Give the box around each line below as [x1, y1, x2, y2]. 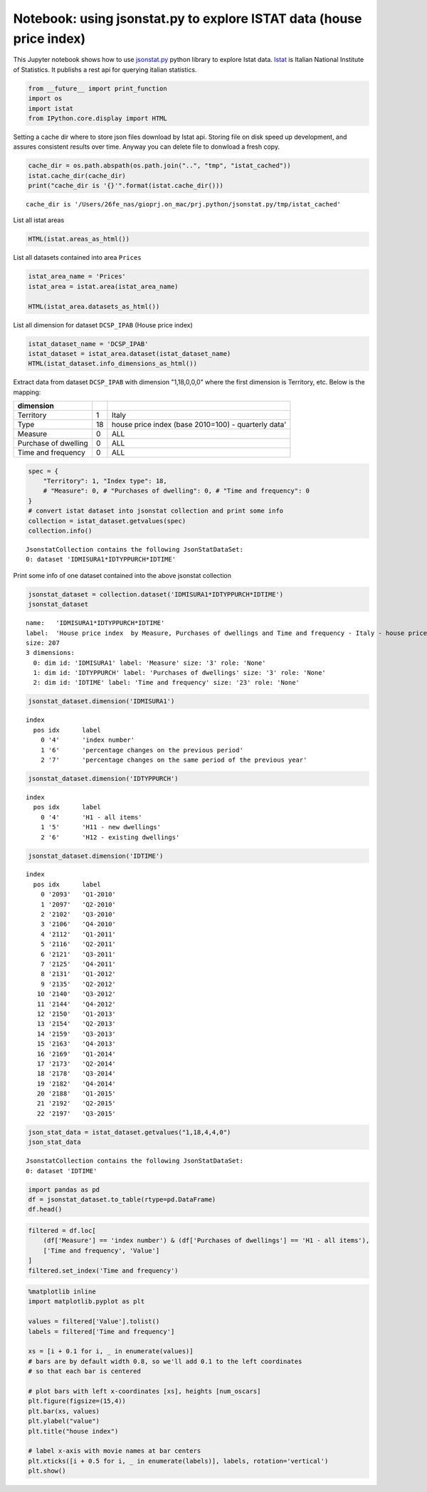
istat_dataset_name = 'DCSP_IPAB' [28, 340, 149, 348]
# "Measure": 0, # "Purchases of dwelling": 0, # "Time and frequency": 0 [43, 487, 310, 495]
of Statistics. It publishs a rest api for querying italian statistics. [13, 65, 197, 74]
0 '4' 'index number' [40, 736, 135, 744]
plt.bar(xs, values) [28, 1407, 100, 1415]
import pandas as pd [28, 1185, 100, 1194]
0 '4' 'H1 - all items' [40, 813, 142, 821]
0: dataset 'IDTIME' [26, 1167, 97, 1175]
